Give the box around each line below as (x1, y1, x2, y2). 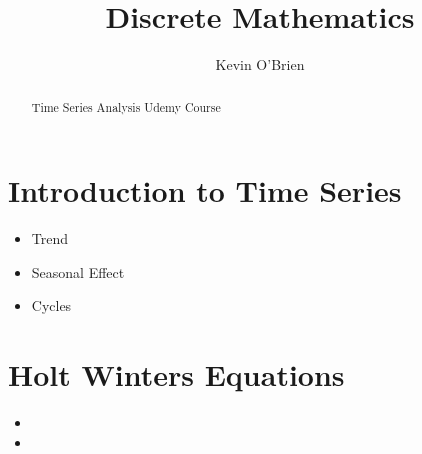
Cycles (31, 295, 72, 316)
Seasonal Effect (31, 261, 125, 282)
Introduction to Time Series (8, 170, 402, 211)
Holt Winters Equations (8, 354, 345, 395)
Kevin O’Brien (215, 54, 305, 75)
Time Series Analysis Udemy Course (31, 98, 221, 115)
